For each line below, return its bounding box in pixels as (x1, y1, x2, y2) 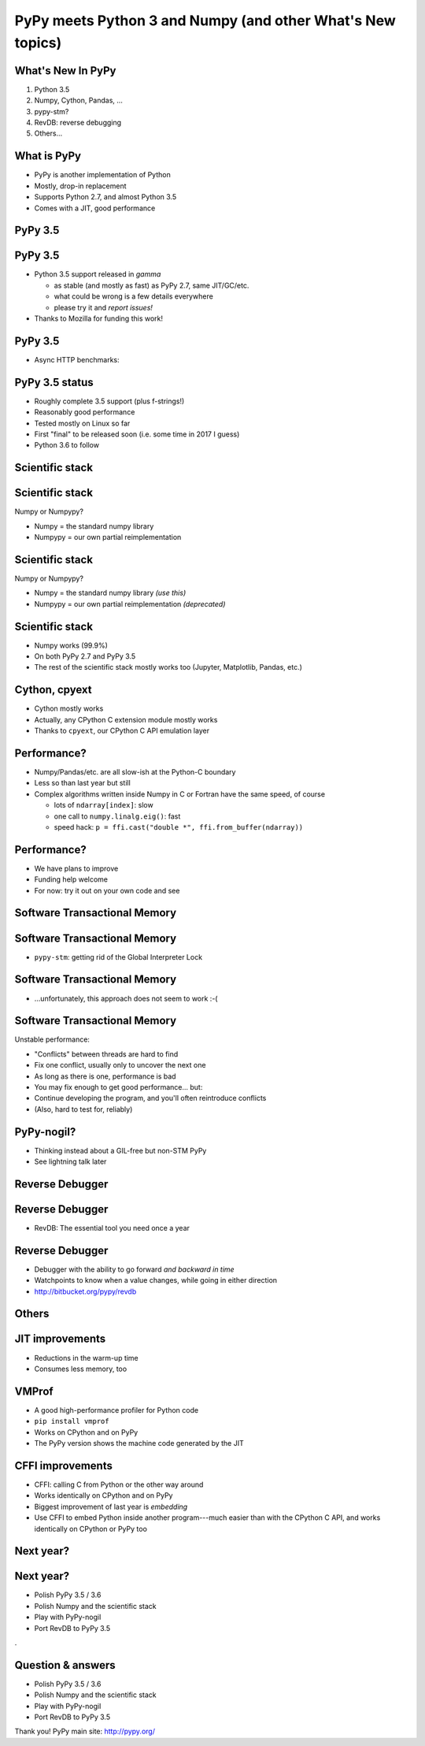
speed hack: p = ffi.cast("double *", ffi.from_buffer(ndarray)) (54, 822, 304, 831)
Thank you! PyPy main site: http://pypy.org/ (14, 1726, 155, 1737)
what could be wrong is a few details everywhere (54, 292, 214, 301)
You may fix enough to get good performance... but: (34, 1082, 203, 1091)
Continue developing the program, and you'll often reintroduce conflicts (34, 1094, 267, 1103)
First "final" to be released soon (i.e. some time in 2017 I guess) (34, 429, 240, 439)
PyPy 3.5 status (14, 375, 94, 389)
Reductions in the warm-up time (34, 1353, 139, 1362)
